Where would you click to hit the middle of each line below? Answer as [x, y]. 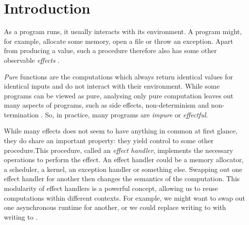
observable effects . [32, 60]
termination [21, 114]
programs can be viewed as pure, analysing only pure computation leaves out [119, 95]
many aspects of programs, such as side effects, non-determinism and [107, 105]
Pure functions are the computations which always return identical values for [118, 76]
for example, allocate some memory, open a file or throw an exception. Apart [119, 41]
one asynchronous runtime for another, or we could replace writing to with [115, 207]
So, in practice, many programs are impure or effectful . [126, 114]
